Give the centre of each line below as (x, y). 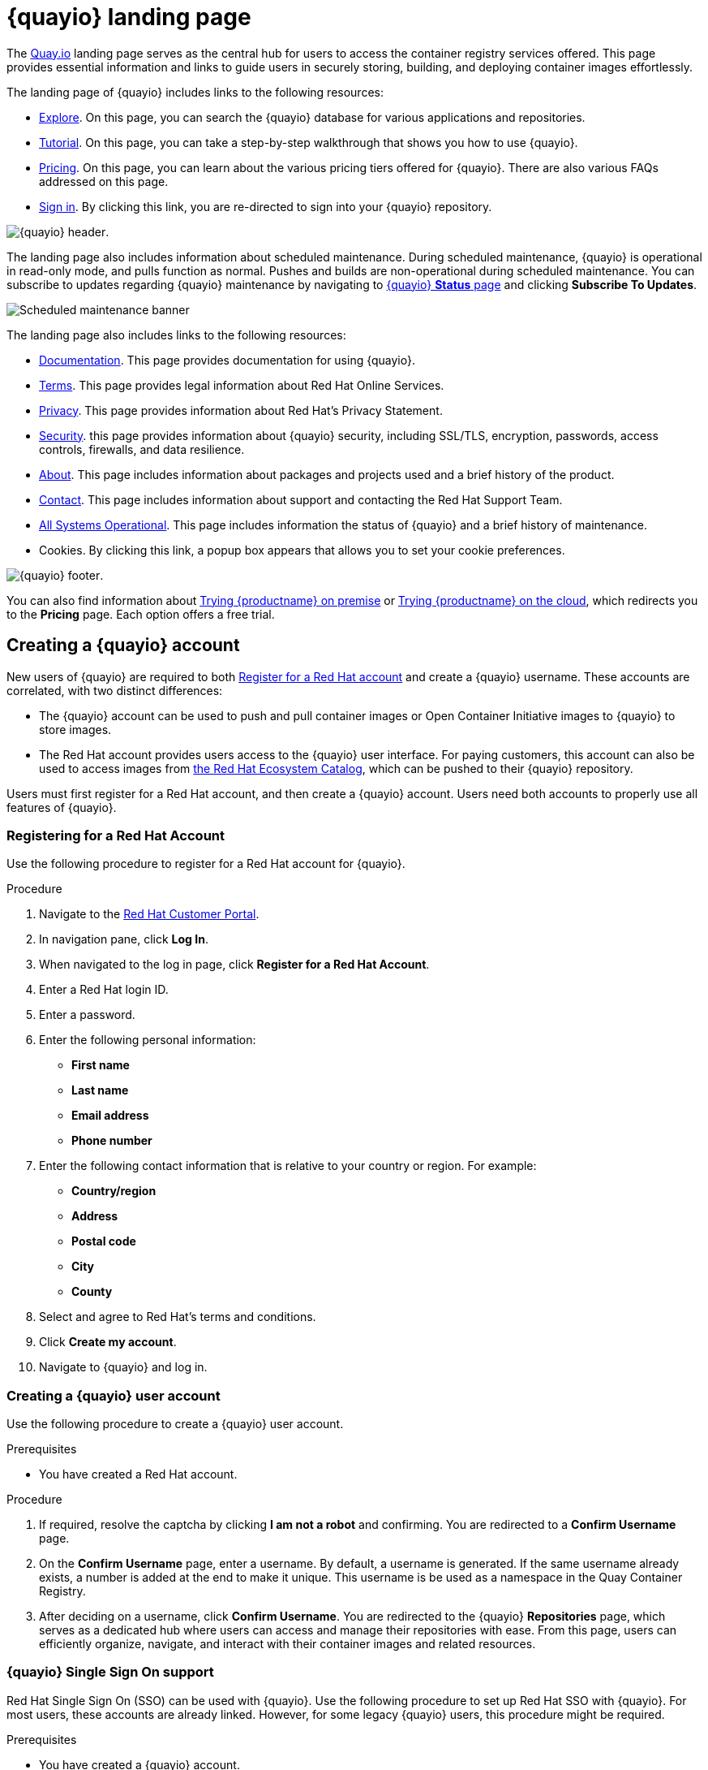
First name (101, 1065)
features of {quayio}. (62, 807)
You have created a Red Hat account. (138, 1474)
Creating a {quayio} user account (114, 1395)
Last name (100, 1090)
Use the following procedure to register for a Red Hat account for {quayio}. (206, 864)
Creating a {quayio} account (123, 645)
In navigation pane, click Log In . (124, 939)
